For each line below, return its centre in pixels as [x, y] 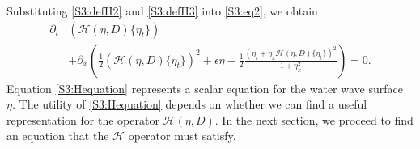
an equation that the [58, 136]
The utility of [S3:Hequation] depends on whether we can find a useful [193, 104]
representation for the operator [83, 119]
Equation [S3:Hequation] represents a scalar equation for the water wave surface [205, 88]
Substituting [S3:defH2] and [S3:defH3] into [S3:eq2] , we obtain [162, 11]
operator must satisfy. [182, 136]
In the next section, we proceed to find [318, 119]
